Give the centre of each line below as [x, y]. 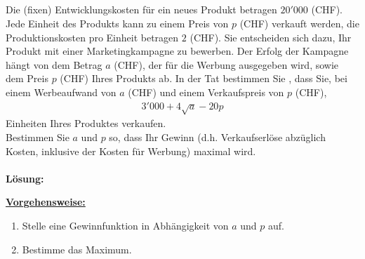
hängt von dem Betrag [54, 64]
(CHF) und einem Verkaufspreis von [206, 92]
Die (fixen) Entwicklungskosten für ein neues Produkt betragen [141, 9]
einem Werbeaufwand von [61, 92]
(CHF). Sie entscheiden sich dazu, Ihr [271, 37]
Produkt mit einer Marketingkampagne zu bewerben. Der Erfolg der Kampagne [177, 51]
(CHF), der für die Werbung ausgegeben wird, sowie [226, 64]
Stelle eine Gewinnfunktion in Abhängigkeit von [125, 225]
